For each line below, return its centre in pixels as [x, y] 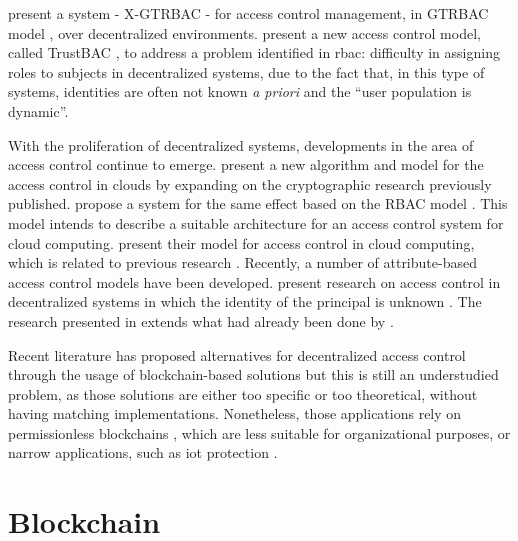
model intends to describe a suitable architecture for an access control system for [256, 222]
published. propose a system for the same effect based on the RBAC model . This [258, 203]
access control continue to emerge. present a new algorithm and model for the [246, 164]
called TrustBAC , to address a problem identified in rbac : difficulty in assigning [254, 52]
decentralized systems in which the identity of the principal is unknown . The [245, 301]
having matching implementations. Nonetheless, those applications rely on [235, 413]
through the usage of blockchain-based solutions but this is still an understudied [253, 374]
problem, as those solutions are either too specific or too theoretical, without [243, 393]
